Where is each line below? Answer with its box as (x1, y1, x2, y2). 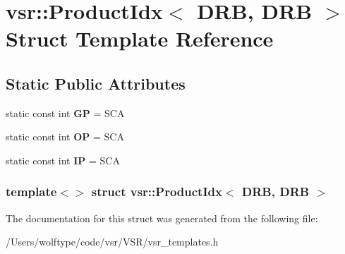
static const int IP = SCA (6, 152, 120, 167)
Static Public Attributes (6, 72, 186, 94)
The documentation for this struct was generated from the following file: (6, 210, 318, 225)
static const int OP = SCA (6, 129, 124, 144)
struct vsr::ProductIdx (91, 183, 222, 200)
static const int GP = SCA (6, 105, 125, 120)
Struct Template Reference (6, 24, 274, 53)
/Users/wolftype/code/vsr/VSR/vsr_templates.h (6, 234, 219, 249)
